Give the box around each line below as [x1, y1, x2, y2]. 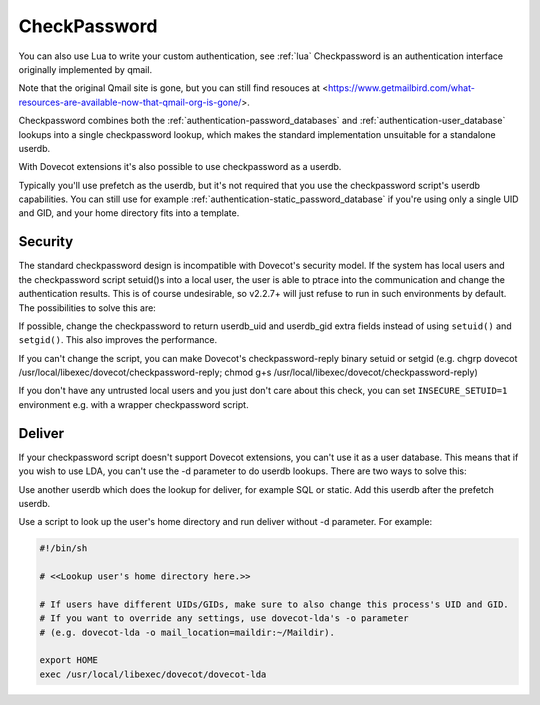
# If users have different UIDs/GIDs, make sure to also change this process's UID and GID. [39, 598, 509, 610]
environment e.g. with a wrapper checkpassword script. [18, 398, 249, 410]
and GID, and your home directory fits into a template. [18, 207, 240, 219]
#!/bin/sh [39, 543, 88, 554]
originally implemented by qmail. [18, 63, 153, 75]
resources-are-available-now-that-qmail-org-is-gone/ [18, 96, 242, 108]
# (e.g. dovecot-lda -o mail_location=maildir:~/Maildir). [39, 626, 335, 638]
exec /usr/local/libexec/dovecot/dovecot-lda [39, 668, 267, 680]
